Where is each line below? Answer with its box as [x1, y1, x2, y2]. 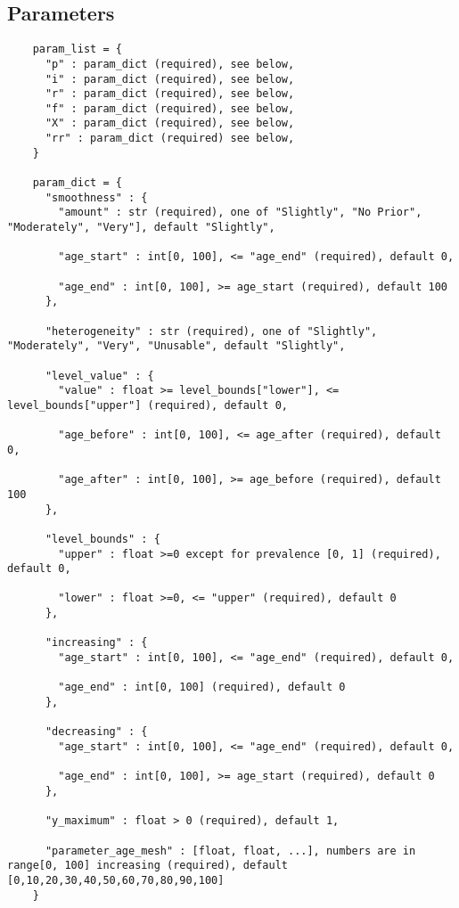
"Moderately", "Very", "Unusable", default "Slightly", [7, 339, 346, 353]
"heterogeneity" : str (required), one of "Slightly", [45, 324, 378, 338]
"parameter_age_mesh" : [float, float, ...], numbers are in [45, 844, 416, 857]
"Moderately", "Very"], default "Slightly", [7, 221, 275, 234]
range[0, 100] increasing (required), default [7, 859, 288, 872]
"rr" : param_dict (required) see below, [45, 132, 295, 145]
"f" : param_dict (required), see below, [45, 102, 295, 115]
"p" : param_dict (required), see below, [45, 57, 295, 70]
